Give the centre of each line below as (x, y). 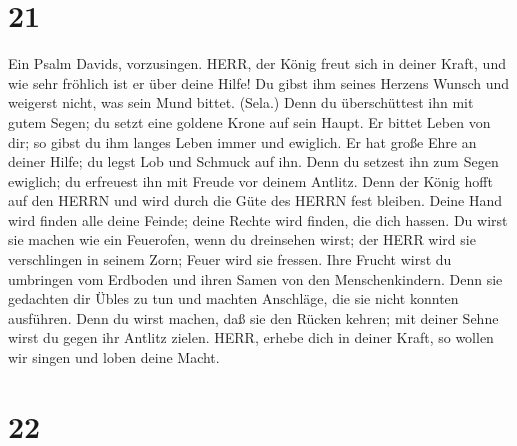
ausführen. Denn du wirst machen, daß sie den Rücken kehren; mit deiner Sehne (253, 317)
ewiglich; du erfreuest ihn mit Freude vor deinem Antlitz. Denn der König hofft (250, 180)
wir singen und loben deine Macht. (114, 357)
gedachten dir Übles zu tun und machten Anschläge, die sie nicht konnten (233, 298)
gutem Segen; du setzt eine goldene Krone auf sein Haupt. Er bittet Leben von (249, 121)
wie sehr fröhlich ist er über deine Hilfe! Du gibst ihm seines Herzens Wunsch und (259, 82)
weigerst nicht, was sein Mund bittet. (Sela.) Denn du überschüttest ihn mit (241, 102)
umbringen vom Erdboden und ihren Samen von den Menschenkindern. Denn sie (255, 278)
